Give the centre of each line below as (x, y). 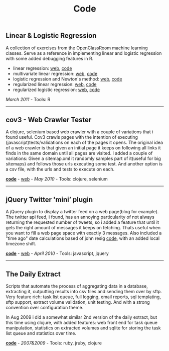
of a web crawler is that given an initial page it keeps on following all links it (83, 148)
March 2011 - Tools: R (28, 99)
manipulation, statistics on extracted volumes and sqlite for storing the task (83, 328)
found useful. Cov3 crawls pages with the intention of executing (72, 137)
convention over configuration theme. (45, 308)
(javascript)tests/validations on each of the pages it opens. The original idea (84, 143)
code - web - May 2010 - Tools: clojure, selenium (57, 179)
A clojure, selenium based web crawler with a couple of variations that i (79, 132)
